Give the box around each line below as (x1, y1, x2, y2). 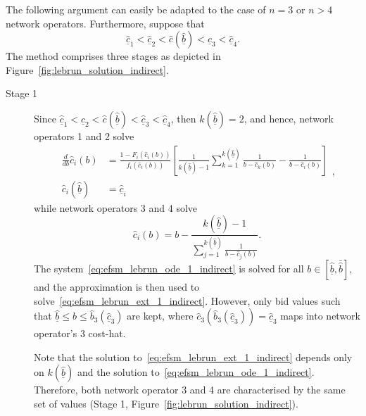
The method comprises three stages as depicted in (6, 49, 221, 63)
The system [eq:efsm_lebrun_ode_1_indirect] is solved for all (34, 261, 304, 276)
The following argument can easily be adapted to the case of (6, 2, 266, 16)
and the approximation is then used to (34, 279, 200, 294)
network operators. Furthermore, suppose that (6, 15, 205, 30)
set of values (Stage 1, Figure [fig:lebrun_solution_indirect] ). (34, 396, 298, 411)
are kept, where (127, 308, 194, 323)
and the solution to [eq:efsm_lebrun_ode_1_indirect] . (77, 365, 315, 379)
